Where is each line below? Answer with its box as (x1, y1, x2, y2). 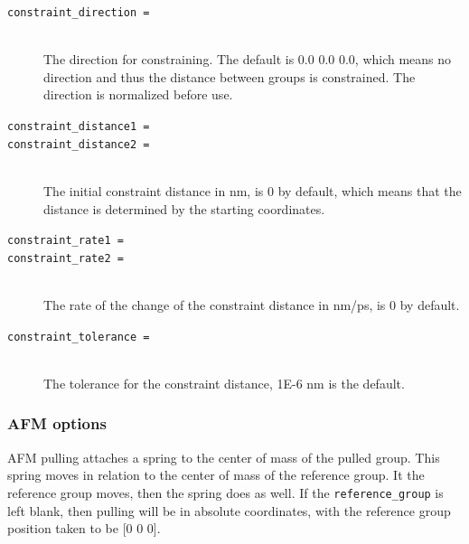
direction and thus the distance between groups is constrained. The (43, 67, 416, 86)
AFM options (7, 412, 107, 435)
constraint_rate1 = (7, 234, 124, 248)
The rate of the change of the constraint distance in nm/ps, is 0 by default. (43, 295, 460, 314)
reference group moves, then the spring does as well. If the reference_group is (7, 483, 444, 502)
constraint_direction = (7, 6, 150, 19)
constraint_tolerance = (7, 330, 150, 343)
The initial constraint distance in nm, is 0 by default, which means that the (43, 181, 462, 200)
